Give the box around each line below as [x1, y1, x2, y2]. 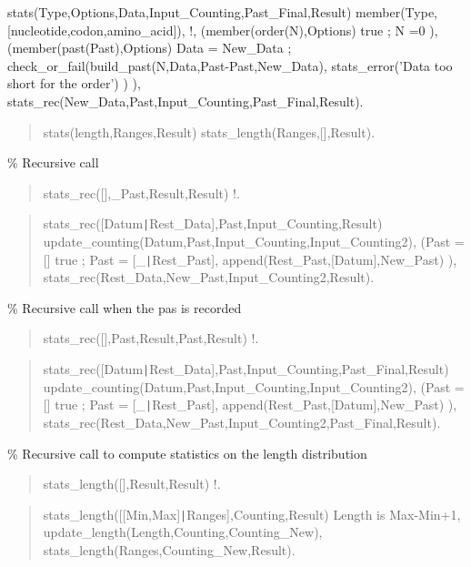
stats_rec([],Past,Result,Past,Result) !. [43, 329, 259, 348]
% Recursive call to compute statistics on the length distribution [7, 443, 367, 462]
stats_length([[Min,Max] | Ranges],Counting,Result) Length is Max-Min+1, [43, 504, 461, 523]
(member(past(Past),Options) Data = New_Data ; [7, 38, 292, 57]
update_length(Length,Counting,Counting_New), [43, 522, 323, 542]
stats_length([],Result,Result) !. [43, 474, 221, 493]
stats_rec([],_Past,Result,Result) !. [43, 183, 240, 202]
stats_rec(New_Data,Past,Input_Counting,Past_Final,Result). [7, 91, 364, 110]
